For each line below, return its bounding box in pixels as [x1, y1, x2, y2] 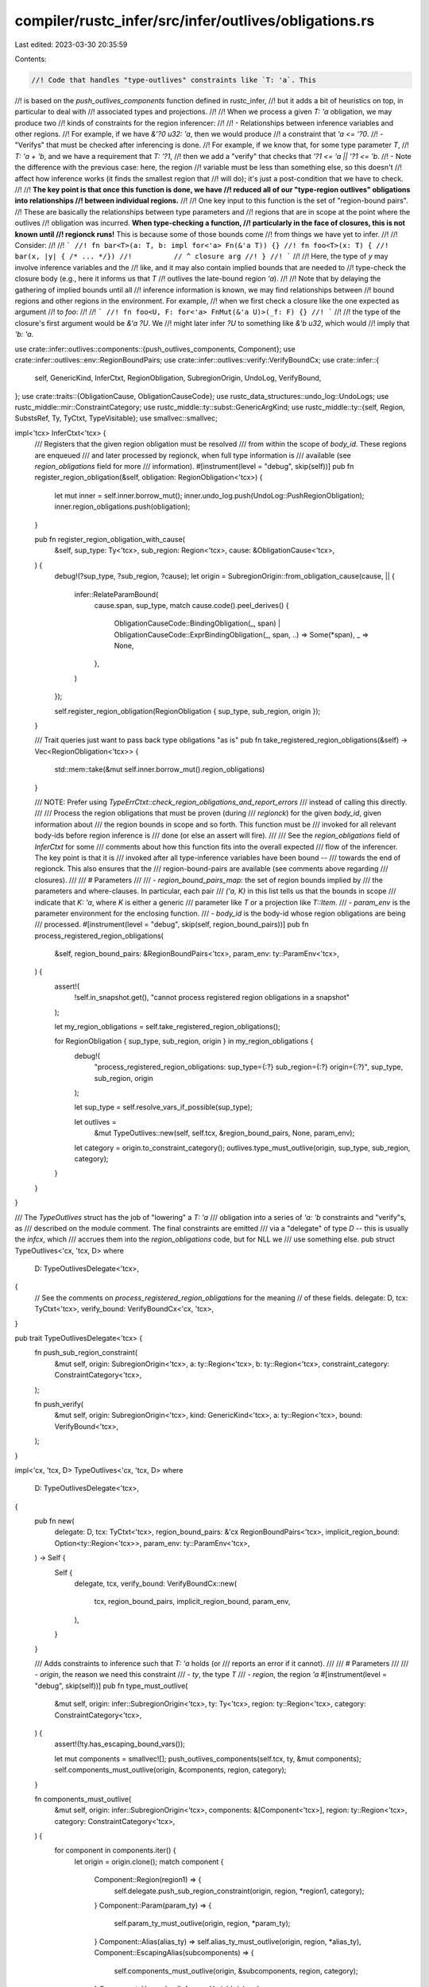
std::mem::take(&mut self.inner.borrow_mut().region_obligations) [54, 765, 265, 774]
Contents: [14, 54, 47, 64]
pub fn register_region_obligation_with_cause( [34, 534, 186, 544]
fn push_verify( [34, 1399, 83, 1408]
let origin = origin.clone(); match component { [74, 1857, 224, 1866]
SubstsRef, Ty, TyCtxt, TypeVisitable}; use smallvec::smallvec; [14, 413, 218, 423]
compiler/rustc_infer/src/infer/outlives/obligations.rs [14, 12, 375, 29]
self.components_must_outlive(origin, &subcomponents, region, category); [114, 1966, 358, 1975]
